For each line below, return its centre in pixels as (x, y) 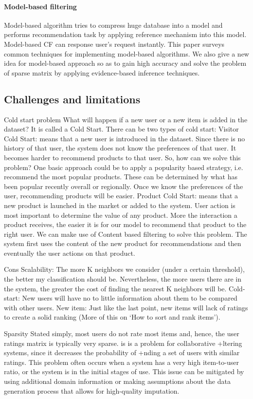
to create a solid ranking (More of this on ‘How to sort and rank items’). (112, 317)
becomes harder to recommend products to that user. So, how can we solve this (122, 157)
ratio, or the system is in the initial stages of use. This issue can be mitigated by (124, 371)
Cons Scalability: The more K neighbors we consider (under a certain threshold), (124, 269)
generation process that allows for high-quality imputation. (92, 390)
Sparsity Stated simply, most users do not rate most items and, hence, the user (122, 333)
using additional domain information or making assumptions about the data (117, 381)
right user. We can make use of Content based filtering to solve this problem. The (126, 234)
